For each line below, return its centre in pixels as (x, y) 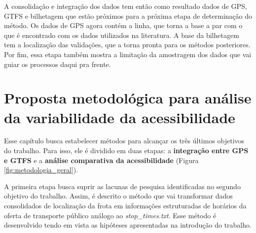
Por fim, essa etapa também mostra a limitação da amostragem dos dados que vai (128, 54)
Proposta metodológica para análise (128, 98)
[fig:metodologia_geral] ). (41, 170)
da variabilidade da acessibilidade (120, 117)
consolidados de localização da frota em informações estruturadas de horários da (125, 206)
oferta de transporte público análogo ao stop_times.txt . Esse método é (110, 215)
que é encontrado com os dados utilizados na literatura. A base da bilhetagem (122, 35)
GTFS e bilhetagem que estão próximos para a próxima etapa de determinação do (128, 16)
